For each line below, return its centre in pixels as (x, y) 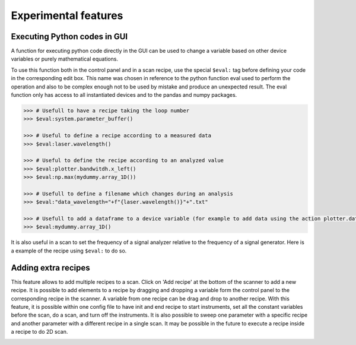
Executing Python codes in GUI (69, 37)
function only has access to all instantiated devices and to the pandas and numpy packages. (124, 95)
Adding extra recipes (50, 268)
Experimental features (67, 15)
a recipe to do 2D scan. (39, 332)
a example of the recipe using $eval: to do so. (69, 251)
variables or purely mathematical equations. (65, 59)
